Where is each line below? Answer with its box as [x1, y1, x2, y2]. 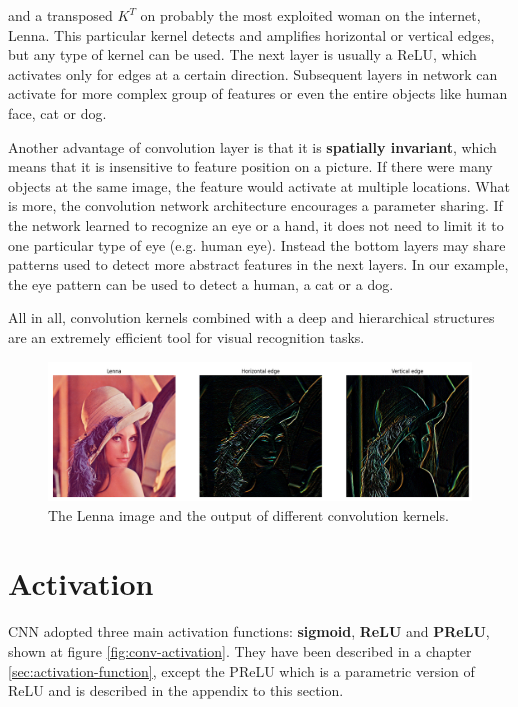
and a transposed [8, 5, 113, 25]
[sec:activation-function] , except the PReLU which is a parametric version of [8, 660, 475, 681]
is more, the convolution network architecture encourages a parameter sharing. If [8, 195, 503, 216]
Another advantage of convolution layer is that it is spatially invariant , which [8, 136, 497, 157]
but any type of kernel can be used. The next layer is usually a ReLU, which [8, 44, 477, 65]
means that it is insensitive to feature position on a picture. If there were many [8, 156, 493, 177]
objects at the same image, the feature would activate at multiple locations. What [8, 175, 510, 196]
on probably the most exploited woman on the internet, [140, 5, 481, 25]
